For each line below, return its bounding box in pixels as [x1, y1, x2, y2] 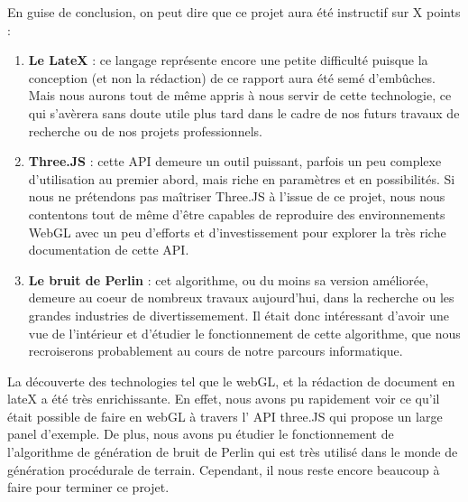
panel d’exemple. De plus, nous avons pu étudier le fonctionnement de [7, 424, 394, 443]
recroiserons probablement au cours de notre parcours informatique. [28, 341, 403, 360]
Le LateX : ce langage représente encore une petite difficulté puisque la [28, 51, 428, 70]
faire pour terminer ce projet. [7, 478, 170, 497]
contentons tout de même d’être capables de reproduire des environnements [28, 204, 445, 223]
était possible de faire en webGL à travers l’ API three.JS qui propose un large [7, 406, 443, 425]
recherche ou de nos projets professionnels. [28, 121, 262, 140]
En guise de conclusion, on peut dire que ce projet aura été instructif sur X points [7, 3, 461, 21]
